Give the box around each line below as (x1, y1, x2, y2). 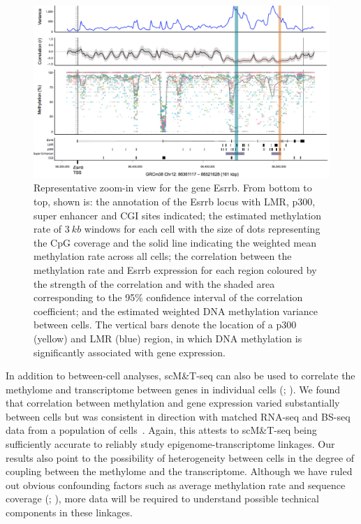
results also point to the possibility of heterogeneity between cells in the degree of (6, 450, 355, 465)
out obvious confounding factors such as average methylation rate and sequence (6, 477, 346, 492)
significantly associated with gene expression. (34, 344, 226, 359)
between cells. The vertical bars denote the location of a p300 (34, 317, 297, 332)
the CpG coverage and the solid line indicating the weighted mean (34, 235, 317, 249)
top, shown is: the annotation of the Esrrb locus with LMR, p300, (34, 194, 316, 208)
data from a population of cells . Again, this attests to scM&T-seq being (6, 423, 317, 437)
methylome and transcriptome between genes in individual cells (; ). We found (6, 381, 341, 396)
